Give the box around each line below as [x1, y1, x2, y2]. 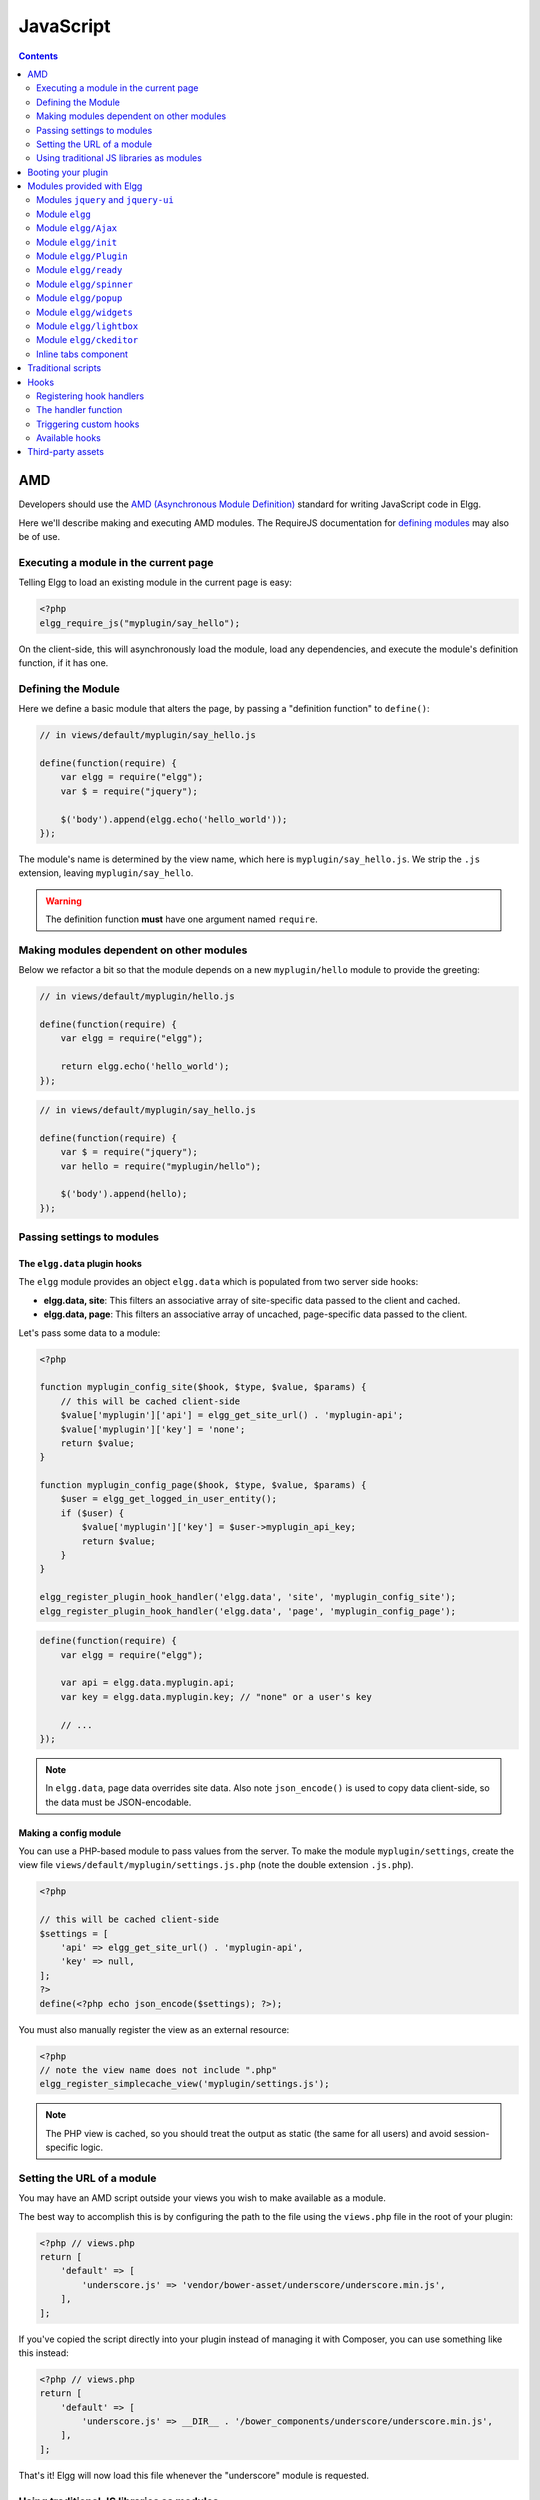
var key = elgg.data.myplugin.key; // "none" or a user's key [60, 1691, 372, 1702]
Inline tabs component [36, 348, 129, 360]
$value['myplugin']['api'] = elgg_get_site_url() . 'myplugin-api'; [60, 1410, 404, 1421]
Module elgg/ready [36, 264, 123, 276]
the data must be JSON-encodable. [45, 1796, 192, 1808]
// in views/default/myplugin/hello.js [39, 991, 235, 1002]
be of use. [18, 531, 61, 543]
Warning [45, 895, 82, 907]
